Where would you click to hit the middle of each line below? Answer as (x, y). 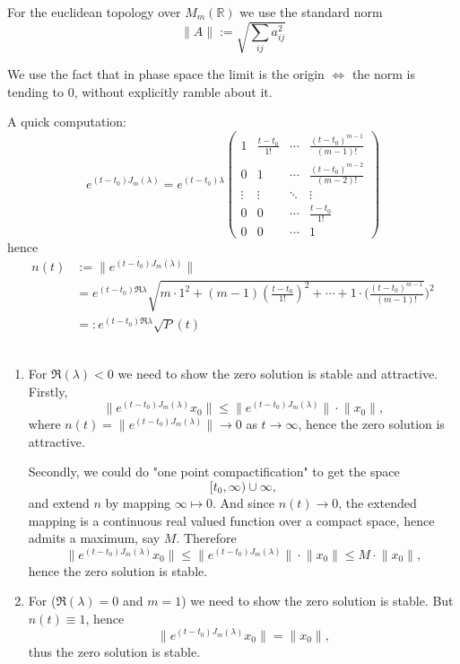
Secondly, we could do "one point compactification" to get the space (214, 472)
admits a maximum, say (94, 538)
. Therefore (206, 538)
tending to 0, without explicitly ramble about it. (140, 91)
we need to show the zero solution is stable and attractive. (278, 373)
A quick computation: (67, 122)
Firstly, (48, 391)
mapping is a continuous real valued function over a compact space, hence (231, 520)
